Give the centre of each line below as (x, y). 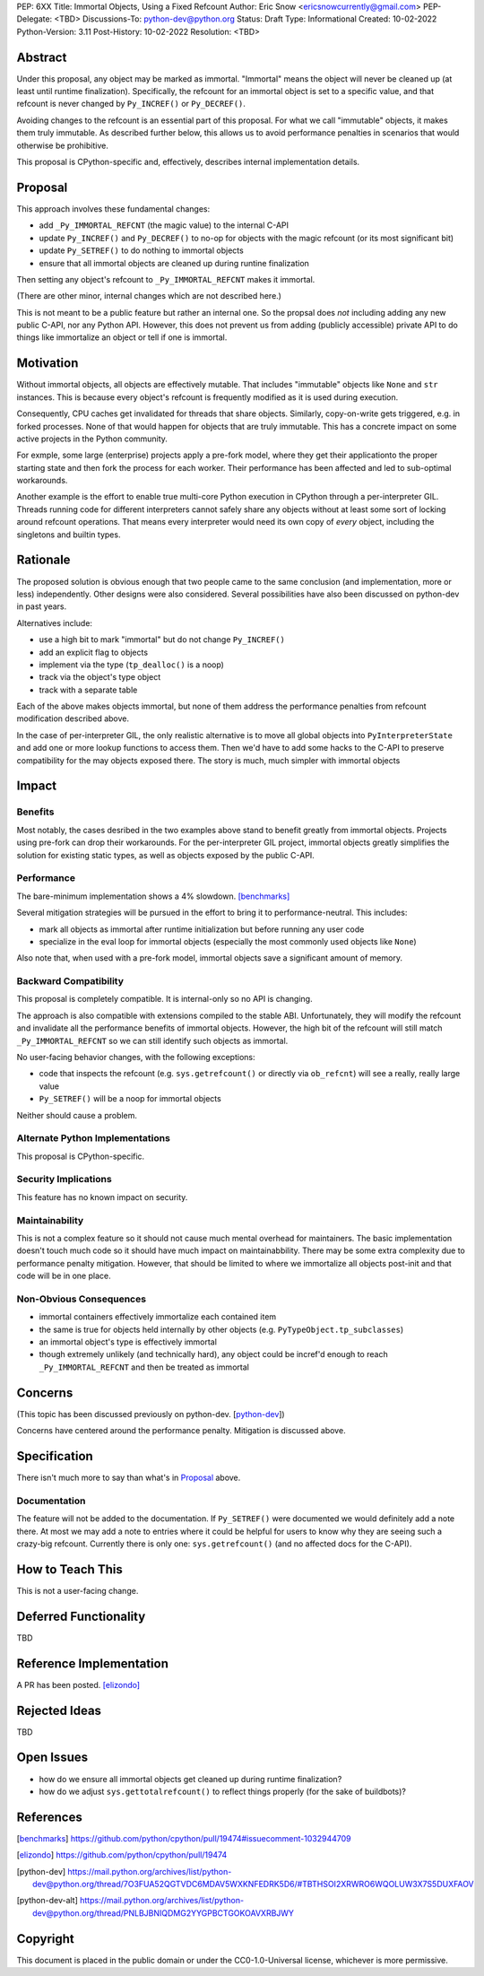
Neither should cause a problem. (77, 1115)
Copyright (46, 1939)
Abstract (42, 57)
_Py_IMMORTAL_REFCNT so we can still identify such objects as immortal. (152, 1040)
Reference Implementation (93, 1663)
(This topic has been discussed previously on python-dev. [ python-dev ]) (151, 1414)
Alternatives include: (55, 622)
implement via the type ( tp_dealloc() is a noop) (131, 665)
